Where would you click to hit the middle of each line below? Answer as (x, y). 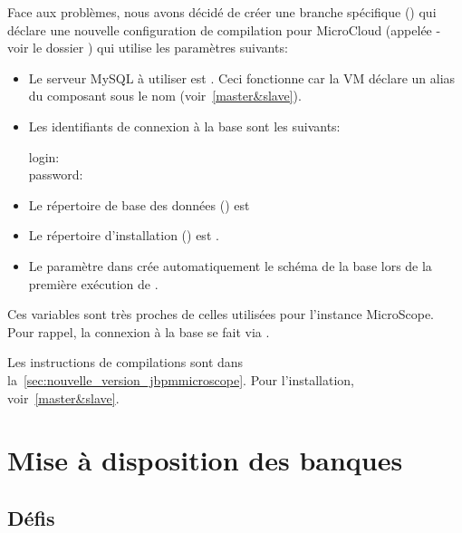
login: (44, 156)
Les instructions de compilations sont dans (125, 362)
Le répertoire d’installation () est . (124, 235)
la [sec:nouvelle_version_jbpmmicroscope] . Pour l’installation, (181, 379)
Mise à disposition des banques (205, 460)
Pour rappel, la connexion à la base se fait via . (139, 331)
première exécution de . (93, 283)
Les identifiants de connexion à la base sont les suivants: (184, 126)
